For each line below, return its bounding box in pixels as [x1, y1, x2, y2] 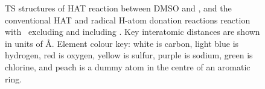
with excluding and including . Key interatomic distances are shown [5, 25, 260, 38]
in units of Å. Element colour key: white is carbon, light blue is [5, 37, 239, 49]
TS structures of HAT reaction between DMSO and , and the [5, 2, 232, 14]
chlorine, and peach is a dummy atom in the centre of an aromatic [5, 60, 251, 73]
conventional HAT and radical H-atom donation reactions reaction [5, 13, 251, 26]
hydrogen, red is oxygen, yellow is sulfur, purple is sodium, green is [5, 49, 253, 61]
